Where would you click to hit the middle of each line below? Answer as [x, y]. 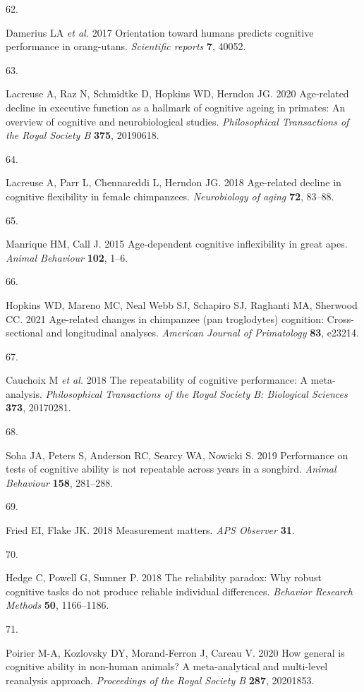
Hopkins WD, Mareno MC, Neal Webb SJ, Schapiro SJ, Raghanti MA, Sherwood [182, 304]
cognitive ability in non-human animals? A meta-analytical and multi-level [167, 666]
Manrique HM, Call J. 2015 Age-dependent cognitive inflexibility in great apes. [177, 244]
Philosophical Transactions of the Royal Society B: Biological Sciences [196, 393]
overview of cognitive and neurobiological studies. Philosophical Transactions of [177, 121]
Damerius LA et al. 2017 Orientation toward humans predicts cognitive [160, 32]
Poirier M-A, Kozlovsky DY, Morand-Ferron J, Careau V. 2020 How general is [175, 652]
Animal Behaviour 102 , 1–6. [67, 257]
